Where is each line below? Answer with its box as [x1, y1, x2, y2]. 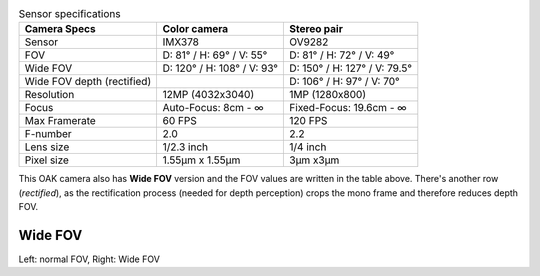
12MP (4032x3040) [162, 88, 255, 102]
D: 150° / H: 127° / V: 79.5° [289, 61, 412, 75]
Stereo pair [289, 22, 344, 36]
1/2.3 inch [162, 140, 209, 154]
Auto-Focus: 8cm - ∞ [162, 101, 264, 115]
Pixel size [24, 153, 70, 167]
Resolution [24, 88, 75, 102]
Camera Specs [24, 22, 96, 36]
